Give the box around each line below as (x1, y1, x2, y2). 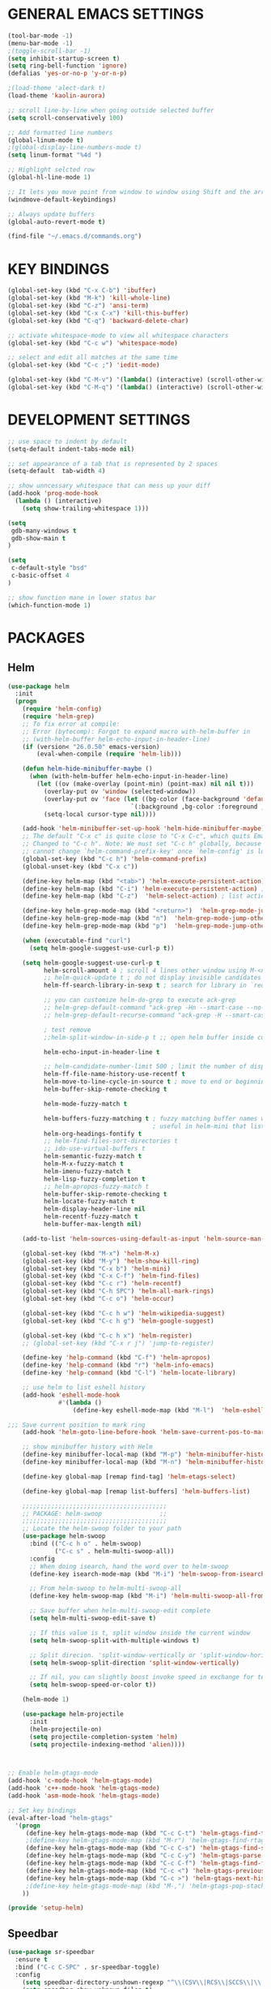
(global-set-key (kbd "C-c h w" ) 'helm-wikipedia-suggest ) (22, 1309, 226, 1317)
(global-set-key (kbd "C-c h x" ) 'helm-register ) (22, 1332, 193, 1340)
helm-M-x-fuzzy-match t (43, 1160, 125, 1169)
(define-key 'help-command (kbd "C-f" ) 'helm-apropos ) (22, 1354, 211, 1362)
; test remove (43, 1026, 91, 1034)
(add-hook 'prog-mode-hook (7, 489, 99, 497)
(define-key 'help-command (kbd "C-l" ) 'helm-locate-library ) (22, 1369, 236, 1377)
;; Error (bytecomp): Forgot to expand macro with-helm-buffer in (22, 727, 251, 735)
